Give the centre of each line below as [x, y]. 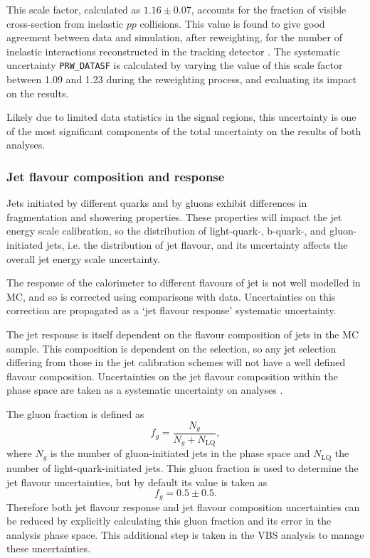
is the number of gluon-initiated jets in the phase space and [180, 453]
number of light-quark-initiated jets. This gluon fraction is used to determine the [183, 467]
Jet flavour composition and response [116, 176]
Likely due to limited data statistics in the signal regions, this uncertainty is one [181, 117]
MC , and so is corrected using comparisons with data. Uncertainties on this [171, 296]
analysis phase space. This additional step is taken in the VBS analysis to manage [185, 534]
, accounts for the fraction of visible [269, 9]
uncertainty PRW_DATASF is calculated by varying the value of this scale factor [175, 65]
